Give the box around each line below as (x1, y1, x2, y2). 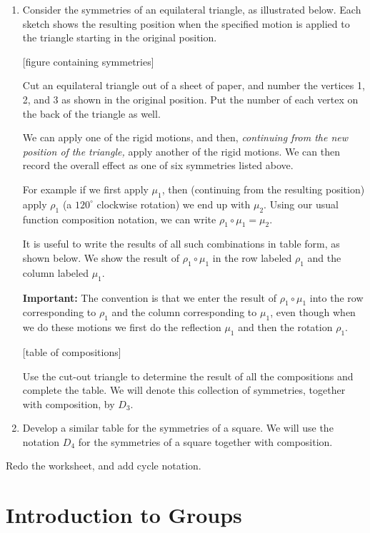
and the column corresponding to (111, 305, 257, 320)
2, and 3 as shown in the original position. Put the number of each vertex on (22, 91, 359, 106)
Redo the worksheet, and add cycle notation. (6, 458, 201, 473)
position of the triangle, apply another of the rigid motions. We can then (22, 143, 340, 158)
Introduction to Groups (6, 500, 242, 529)
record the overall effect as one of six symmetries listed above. (22, 158, 294, 173)
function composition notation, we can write (22, 211, 216, 226)
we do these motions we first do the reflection (22, 320, 221, 335)
